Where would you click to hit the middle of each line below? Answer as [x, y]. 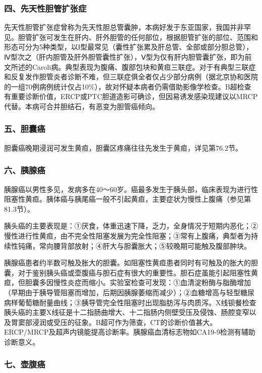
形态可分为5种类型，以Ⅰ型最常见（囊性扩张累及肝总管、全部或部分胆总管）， [129, 47]
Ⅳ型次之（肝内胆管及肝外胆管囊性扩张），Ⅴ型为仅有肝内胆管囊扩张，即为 [124, 57]
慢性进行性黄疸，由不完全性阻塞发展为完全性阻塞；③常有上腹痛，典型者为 [127, 235]
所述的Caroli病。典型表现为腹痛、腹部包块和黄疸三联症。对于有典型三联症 [133, 66]
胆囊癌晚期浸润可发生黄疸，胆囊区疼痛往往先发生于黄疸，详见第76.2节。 [123, 147]
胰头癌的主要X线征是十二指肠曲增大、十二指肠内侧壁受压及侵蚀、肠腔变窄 [127, 312]
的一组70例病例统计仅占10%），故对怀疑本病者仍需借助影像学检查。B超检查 [128, 86]
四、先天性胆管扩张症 [45, 8]
